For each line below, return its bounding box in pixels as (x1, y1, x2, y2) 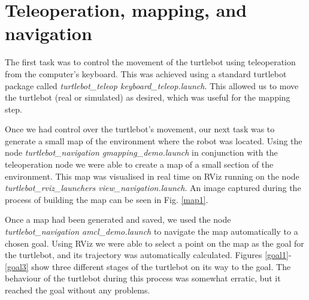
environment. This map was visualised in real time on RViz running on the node (5, 169, 299, 182)
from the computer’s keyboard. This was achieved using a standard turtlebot (5, 67, 287, 80)
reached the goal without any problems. (5, 284, 150, 296)
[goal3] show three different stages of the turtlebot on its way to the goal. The (5, 260, 291, 272)
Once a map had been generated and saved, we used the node (5, 213, 231, 226)
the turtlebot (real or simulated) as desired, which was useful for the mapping (5, 91, 290, 104)
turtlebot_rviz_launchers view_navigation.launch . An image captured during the (5, 181, 301, 194)
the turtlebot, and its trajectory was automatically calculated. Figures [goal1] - (5, 249, 292, 261)
